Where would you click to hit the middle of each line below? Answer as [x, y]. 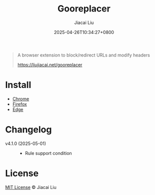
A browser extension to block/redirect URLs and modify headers [83, 55]
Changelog [28, 130]
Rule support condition [48, 153]
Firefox [20, 104]
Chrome [21, 98]
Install [18, 85]
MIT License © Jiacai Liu [31, 187]
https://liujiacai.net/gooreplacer [50, 64]
